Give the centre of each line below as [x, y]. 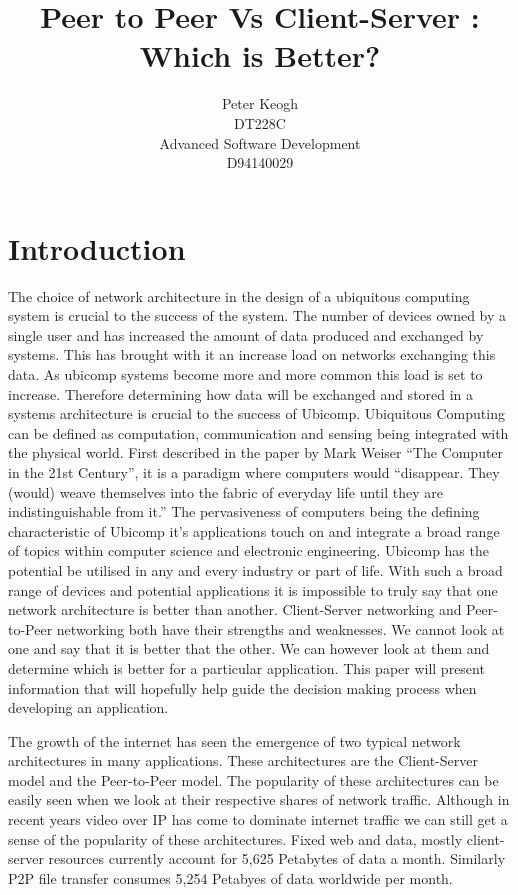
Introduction [97, 247]
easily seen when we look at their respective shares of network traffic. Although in [259, 799]
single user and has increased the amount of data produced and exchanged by [246, 334]
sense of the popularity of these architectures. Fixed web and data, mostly [235, 838]
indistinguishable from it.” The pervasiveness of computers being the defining [244, 511]
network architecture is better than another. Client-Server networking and [235, 609]
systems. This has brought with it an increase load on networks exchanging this [252, 354]
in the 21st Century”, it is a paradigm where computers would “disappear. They [254, 471]
